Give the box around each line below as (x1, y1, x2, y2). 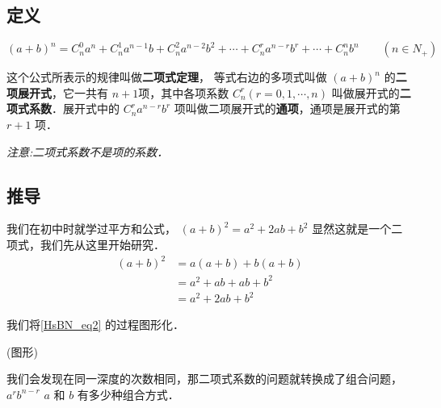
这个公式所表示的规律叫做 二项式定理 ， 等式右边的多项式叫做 (6, 69, 327, 85)
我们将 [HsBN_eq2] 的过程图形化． (6, 316, 184, 333)
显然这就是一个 (312, 220, 392, 237)
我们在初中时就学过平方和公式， (6, 220, 176, 237)
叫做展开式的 (331, 84, 400, 101)
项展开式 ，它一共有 (6, 84, 108, 101)
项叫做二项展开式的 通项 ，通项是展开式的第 (174, 100, 401, 117)
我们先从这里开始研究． (40, 235, 165, 252)
